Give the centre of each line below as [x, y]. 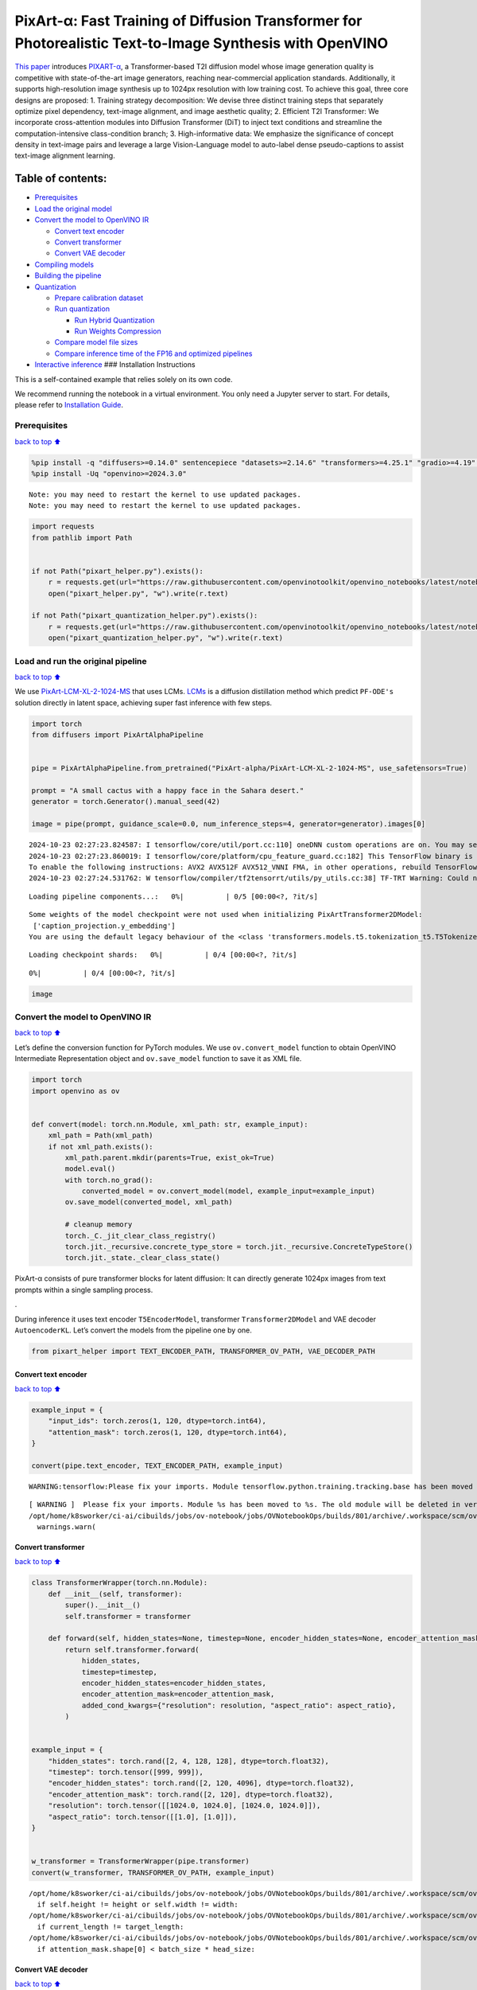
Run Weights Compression [118, 331]
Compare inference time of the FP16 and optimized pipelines [153, 353]
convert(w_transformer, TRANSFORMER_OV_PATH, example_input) [153, 1872]
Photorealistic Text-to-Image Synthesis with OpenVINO [202, 43]
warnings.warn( [66, 1527]
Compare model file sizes [96, 342]
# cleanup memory [99, 1225]
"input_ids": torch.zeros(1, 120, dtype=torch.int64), [157, 1421]
